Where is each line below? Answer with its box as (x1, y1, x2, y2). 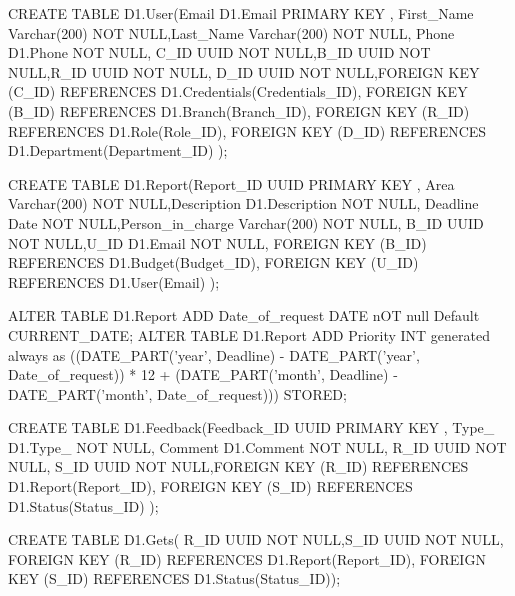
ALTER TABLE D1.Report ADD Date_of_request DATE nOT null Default (8, 305, 480, 326)
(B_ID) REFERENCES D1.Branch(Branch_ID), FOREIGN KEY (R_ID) (8, 100, 470, 121)
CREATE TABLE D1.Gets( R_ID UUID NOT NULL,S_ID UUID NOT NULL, (8, 529, 504, 550)
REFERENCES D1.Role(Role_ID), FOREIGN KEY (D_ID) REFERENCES (8, 120, 487, 141)
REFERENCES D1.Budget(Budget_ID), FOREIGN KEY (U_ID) (8, 252, 419, 273)
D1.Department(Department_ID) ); (8, 140, 228, 161)
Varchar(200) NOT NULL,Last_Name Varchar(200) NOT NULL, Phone (8, 22, 455, 43)
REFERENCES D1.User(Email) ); (8, 271, 220, 292)
